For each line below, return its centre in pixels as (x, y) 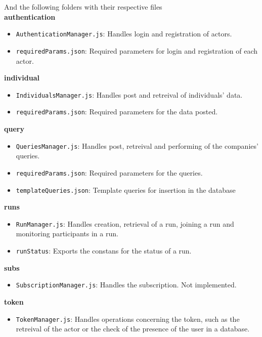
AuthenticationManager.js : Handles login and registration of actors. (124, 34)
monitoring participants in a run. (67, 234)
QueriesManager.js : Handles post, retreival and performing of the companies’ (137, 145)
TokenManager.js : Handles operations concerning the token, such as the (128, 319)
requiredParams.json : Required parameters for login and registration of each (137, 50)
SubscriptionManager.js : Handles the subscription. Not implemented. (126, 285)
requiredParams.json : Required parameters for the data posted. (117, 112)
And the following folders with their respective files (83, 7)
